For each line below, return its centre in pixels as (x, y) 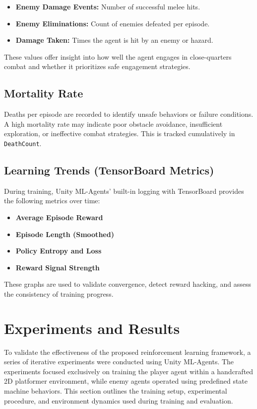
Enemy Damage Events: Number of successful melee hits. (108, 6)
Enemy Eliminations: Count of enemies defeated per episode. (113, 23)
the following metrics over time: (52, 201)
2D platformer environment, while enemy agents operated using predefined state (126, 381)
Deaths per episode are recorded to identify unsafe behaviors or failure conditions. (129, 114)
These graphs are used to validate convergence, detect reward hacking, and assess (128, 284)
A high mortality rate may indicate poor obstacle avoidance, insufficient (113, 123)
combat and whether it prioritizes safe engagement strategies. (97, 66)
